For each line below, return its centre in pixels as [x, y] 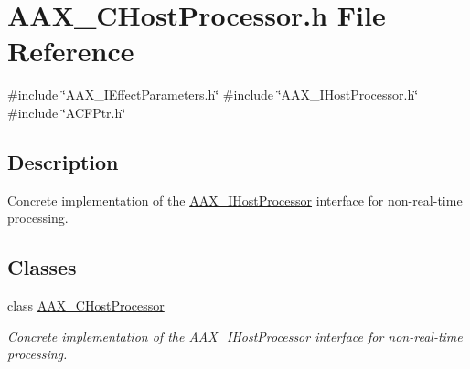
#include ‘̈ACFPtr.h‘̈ [67, 112]
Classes [42, 267]
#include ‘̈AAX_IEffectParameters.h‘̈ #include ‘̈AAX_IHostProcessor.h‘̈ [213, 95]
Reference [71, 51]
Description [63, 161]
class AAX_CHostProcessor [86, 306]
